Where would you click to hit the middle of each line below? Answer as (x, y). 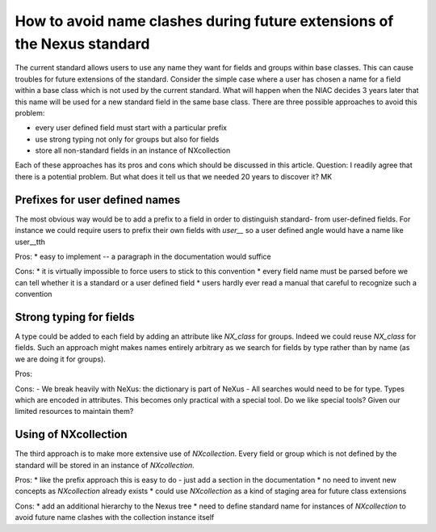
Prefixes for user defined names (98, 199)
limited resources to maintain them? (74, 412)
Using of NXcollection (71, 435)
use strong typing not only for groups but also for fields (127, 139)
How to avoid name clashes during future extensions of (204, 21)
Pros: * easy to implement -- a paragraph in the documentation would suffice (143, 256)
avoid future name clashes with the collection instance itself (115, 517)
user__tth (30, 242)
